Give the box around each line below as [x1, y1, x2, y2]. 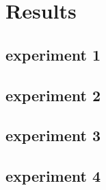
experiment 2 [5, 84, 101, 105]
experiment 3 [5, 125, 101, 146]
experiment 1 [5, 43, 101, 65]
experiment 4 [5, 165, 101, 187]
